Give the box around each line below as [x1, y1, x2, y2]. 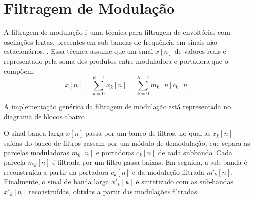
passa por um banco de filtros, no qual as [85, 128, 211, 138]
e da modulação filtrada [132, 166, 204, 177]
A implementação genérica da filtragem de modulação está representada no [4, 101, 231, 112]
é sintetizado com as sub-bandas [136, 176, 233, 187]
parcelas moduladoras [4, 147, 70, 157]
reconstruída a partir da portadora [4, 166, 109, 177]
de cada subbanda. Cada [158, 147, 232, 157]
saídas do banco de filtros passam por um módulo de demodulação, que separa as [4, 138, 250, 148]
